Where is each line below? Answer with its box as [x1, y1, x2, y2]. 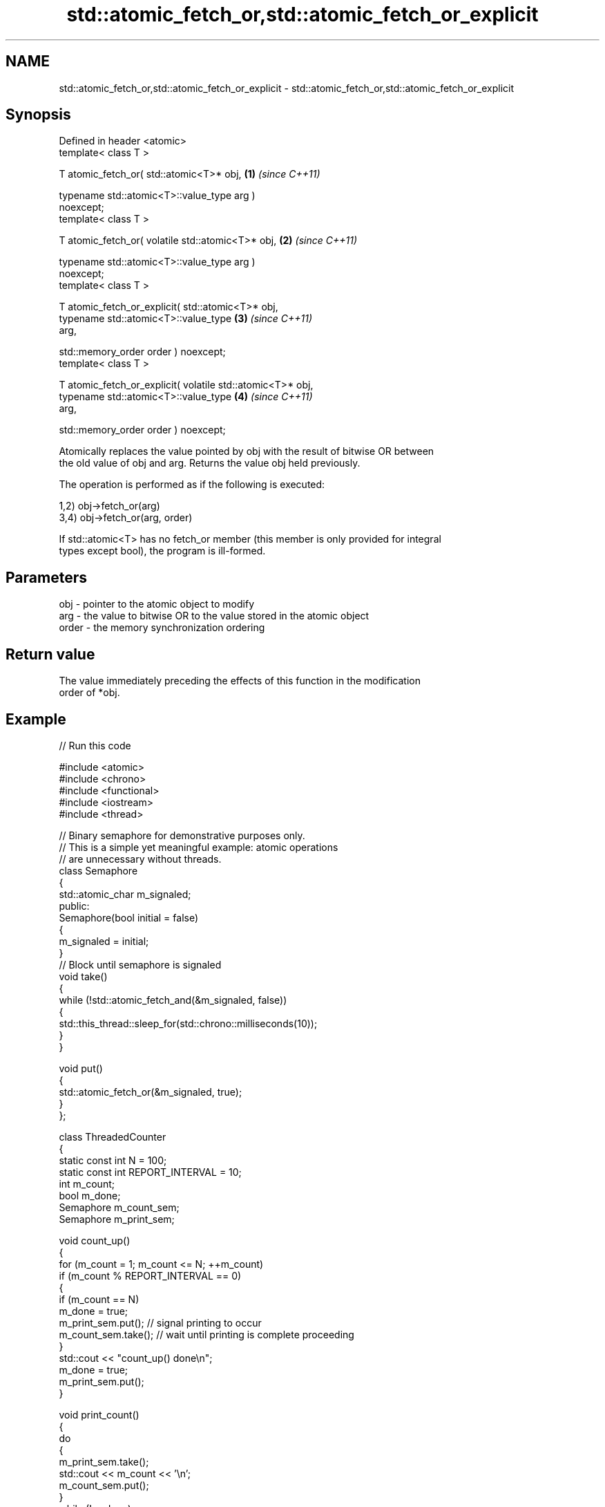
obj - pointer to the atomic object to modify [59, 598, 255, 610]
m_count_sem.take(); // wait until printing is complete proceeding [59, 1328, 354, 1340]
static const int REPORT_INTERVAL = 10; [59, 1166, 242, 1178]
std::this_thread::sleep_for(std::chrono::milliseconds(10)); [59, 1017, 318, 1029]
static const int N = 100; [59, 1154, 167, 1166]
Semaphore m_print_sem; [59, 1213, 175, 1225]
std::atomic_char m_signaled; [59, 888, 191, 900]
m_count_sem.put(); [59, 1479, 149, 1491]
